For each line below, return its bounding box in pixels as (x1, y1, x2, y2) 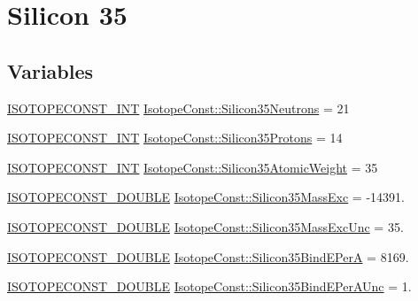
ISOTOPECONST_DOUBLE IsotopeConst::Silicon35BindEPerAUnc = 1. (7, 277, 412, 296)
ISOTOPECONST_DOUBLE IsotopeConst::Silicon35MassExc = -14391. (7, 188, 405, 206)
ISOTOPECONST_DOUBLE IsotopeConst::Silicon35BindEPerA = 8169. (7, 247, 409, 266)
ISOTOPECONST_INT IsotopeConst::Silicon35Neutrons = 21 (7, 98, 350, 117)
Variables (7, 57, 94, 84)
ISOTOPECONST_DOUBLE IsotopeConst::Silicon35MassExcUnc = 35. (7, 217, 404, 235)
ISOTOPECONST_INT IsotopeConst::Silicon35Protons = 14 (7, 128, 343, 147)
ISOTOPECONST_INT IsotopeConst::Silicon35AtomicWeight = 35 (7, 158, 378, 176)
